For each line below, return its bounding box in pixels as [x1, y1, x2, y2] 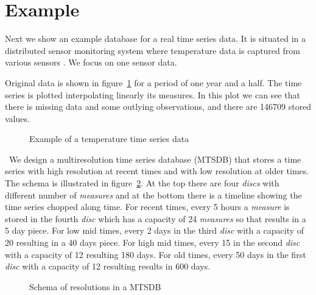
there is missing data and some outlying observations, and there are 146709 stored [5, 100, 312, 113]
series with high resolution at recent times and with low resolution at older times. [5, 164, 309, 177]
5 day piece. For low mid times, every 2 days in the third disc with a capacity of [5, 224, 304, 237]
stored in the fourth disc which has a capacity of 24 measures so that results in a [5, 212, 306, 225]
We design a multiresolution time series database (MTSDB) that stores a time [9, 152, 301, 165]
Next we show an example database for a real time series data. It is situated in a [5, 32, 306, 45]
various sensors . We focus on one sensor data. [5, 56, 177, 69]
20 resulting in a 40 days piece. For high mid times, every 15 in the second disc [5, 236, 300, 249]
